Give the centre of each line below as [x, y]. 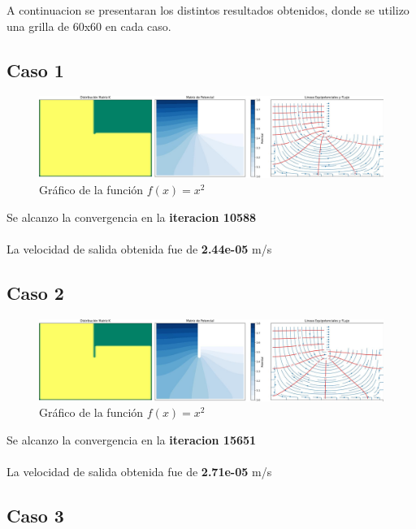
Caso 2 [35, 292]
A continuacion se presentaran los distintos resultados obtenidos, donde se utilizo [208, 10]
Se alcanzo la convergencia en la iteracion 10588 [132, 217]
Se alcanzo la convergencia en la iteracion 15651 [132, 439]
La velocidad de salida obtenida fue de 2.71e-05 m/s [139, 471]
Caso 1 [35, 69]
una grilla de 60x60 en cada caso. [89, 26]
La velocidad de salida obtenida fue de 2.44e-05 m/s [139, 248]
